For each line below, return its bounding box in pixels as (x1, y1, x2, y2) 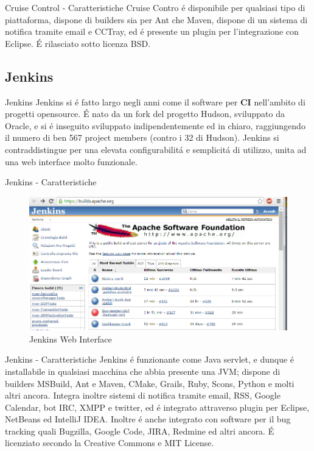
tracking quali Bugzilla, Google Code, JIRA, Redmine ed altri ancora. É (5, 424, 274, 437)
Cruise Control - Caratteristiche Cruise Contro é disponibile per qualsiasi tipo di (5, 1, 305, 13)
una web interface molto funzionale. (5, 155, 138, 168)
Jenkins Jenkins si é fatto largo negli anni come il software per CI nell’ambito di (5, 95, 305, 108)
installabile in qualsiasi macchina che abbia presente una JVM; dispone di (5, 364, 281, 377)
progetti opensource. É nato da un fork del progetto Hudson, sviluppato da (5, 107, 285, 120)
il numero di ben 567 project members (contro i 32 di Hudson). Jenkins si (5, 131, 279, 144)
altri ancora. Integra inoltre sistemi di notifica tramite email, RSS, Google (5, 389, 281, 402)
